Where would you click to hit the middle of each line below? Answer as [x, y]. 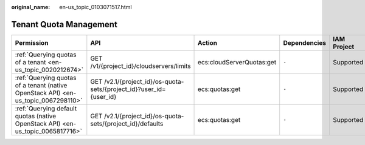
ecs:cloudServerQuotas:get [237, 62]
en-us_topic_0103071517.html [96, 7]
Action [208, 42]
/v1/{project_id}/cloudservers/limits [141, 66]
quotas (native [36, 116]
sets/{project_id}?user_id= [128, 89]
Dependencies [305, 42]
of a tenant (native [41, 85]
